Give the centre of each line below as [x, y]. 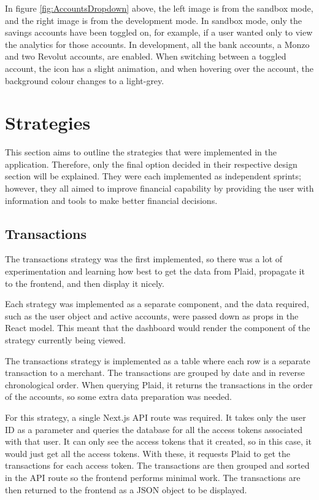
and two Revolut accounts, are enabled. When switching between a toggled [146, 56]
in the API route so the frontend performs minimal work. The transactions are [153, 477]
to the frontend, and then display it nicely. [85, 283]
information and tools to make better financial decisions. [111, 200]
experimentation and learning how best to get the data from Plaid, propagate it [155, 271]
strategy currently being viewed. [65, 340]
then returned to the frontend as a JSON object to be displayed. [126, 489]
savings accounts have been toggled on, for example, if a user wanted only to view [159, 32]
